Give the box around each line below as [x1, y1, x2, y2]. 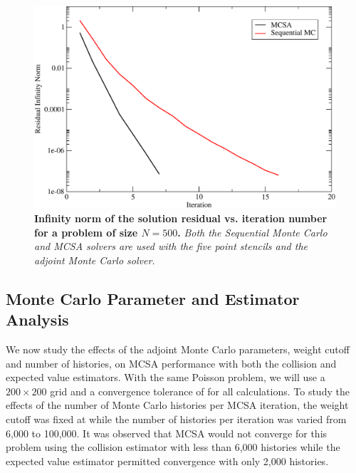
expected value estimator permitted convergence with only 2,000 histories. [6, 453, 329, 468]
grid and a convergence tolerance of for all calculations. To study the [50, 383, 350, 398]
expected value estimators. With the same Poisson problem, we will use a [6, 370, 325, 385]
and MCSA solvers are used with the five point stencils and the [34, 239, 308, 254]
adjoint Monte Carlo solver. [34, 252, 155, 267]
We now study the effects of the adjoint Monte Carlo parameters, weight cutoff [6, 342, 350, 357]
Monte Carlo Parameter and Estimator [6, 287, 300, 309]
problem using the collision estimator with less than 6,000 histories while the [6, 440, 340, 454]
